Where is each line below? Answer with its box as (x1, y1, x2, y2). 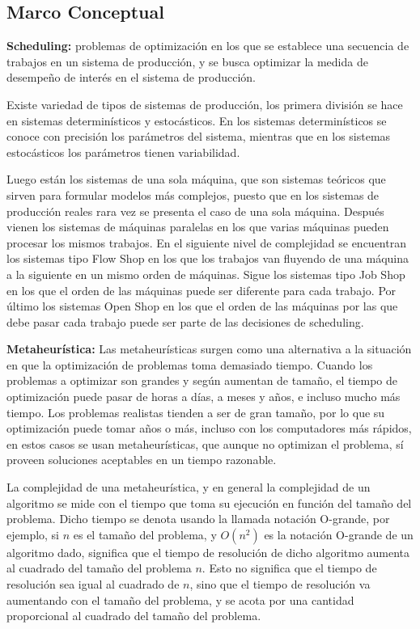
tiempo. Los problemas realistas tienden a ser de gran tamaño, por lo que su (6, 403, 385, 420)
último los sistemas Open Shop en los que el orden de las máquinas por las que (6, 298, 398, 314)
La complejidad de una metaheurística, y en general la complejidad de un (6, 479, 371, 496)
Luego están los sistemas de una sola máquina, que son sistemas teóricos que (6, 171, 386, 188)
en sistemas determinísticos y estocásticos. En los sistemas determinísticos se (6, 112, 387, 129)
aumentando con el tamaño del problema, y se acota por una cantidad (6, 591, 354, 608)
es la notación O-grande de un (264, 526, 414, 542)
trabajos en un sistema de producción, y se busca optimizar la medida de (6, 53, 368, 70)
